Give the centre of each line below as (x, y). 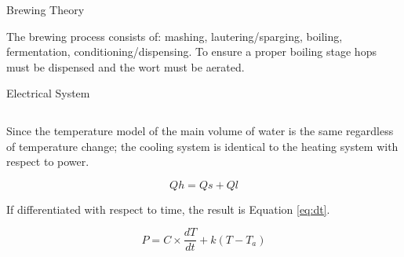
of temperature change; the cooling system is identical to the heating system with (202, 146)
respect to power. (48, 162)
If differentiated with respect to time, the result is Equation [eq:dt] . (168, 209)
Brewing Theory (45, 9)
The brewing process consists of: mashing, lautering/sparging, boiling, (175, 36)
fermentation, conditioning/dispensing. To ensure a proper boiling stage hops (191, 51)
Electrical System (48, 93)
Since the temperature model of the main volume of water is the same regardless (200, 130)
